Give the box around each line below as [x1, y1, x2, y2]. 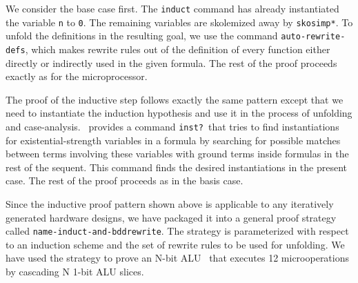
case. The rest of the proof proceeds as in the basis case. [6, 173, 243, 188]
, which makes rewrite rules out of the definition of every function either [25, 41, 330, 56]
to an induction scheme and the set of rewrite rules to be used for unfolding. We [6, 237, 345, 251]
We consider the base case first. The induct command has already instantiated [6, 1, 339, 15]
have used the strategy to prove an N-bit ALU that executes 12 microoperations [6, 251, 350, 265]
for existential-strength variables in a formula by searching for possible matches [6, 133, 341, 147]
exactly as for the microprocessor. [6, 69, 148, 84]
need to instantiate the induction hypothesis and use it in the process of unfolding [6, 106, 352, 120]
